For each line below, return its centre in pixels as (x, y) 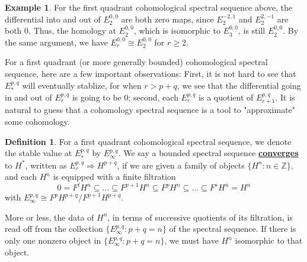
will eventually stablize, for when (82, 85)
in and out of (28, 97)
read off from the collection (54, 229)
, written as (46, 165)
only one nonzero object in (53, 240)
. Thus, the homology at (72, 30)
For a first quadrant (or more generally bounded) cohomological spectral (136, 62)
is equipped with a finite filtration (114, 177)
